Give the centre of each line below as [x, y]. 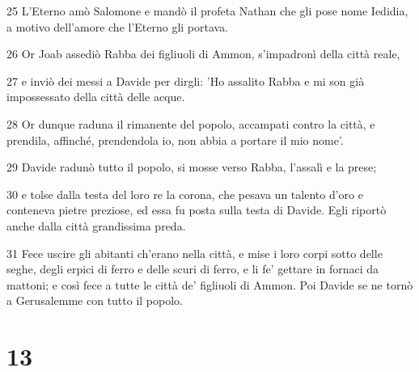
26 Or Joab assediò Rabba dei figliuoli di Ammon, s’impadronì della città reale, [203, 54]
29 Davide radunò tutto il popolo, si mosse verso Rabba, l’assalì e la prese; [192, 167]
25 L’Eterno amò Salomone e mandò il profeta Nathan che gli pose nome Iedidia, [207, 11]
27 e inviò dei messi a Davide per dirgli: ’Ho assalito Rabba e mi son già [186, 80]
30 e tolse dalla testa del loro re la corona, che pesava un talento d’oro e [185, 194]
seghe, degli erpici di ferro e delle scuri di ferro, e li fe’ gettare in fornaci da [193, 269]
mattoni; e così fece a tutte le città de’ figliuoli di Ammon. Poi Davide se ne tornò [210, 284]
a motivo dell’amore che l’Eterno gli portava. [118, 26]
